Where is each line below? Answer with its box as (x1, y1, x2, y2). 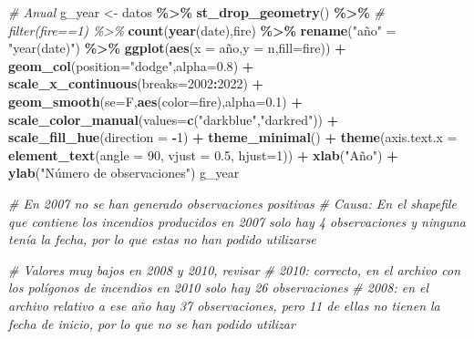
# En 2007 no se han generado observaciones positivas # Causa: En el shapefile (8, 193, 458, 212)
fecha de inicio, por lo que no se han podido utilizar (8, 313, 295, 333)
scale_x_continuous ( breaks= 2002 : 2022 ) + (8, 74, 264, 93)
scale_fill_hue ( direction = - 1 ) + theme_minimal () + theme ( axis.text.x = (8, 128, 458, 147)
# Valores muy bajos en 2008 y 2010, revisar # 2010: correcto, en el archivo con (8, 260, 461, 279)
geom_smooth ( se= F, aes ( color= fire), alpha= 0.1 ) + (8, 91, 303, 110)
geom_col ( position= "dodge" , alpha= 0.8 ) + (8, 56, 254, 75)
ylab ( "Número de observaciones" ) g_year (8, 163, 240, 182)
